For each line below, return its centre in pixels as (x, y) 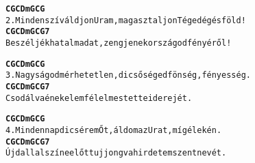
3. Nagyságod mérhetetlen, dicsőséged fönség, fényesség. (128, 75)
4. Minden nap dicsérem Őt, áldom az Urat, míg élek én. (114, 130)
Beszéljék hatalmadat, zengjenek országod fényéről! (119, 43)
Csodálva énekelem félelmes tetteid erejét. (99, 98)
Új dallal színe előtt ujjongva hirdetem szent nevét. (116, 153)
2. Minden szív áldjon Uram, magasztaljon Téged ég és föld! (126, 20)
